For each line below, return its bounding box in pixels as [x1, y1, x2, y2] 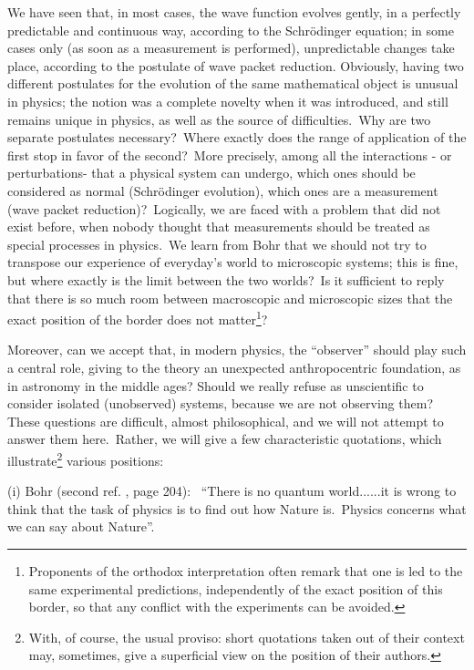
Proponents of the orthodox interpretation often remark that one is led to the [28, 561, 463, 580]
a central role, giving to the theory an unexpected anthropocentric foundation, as [7, 357, 461, 376]
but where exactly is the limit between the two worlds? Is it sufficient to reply [7, 270, 445, 289]
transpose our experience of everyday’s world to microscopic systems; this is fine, [7, 253, 459, 272]
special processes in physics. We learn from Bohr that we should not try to [7, 234, 427, 253]
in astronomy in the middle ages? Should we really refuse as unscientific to [7, 376, 424, 395]
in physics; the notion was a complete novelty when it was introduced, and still [7, 91, 448, 110]
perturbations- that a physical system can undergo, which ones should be [7, 163, 416, 182]
